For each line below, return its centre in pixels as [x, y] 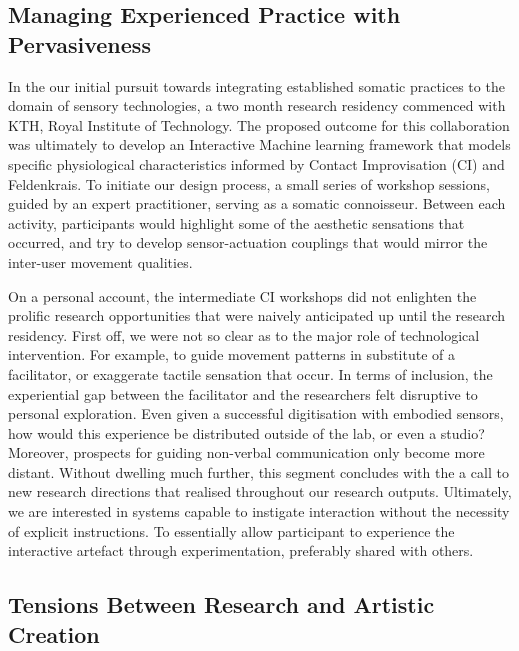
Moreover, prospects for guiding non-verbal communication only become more [246, 452]
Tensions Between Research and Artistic [221, 604]
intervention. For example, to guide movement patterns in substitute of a [231, 354]
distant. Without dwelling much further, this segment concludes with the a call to [258, 471]
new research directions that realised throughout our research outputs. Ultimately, [260, 491]
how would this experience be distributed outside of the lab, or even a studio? [246, 432]
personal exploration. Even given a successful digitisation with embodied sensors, [256, 413]
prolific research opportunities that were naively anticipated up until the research [257, 315]
